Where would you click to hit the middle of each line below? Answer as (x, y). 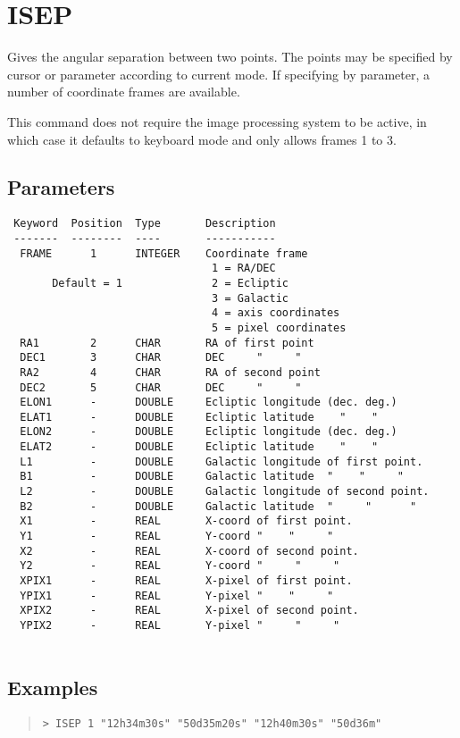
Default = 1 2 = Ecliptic (170, 283)
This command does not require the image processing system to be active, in (217, 121)
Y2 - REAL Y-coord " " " (180, 566)
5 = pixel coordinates (279, 327)
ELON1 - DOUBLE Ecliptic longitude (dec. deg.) (209, 403)
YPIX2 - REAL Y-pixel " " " (180, 626)
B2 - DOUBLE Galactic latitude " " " (218, 506)
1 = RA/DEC (244, 268)
